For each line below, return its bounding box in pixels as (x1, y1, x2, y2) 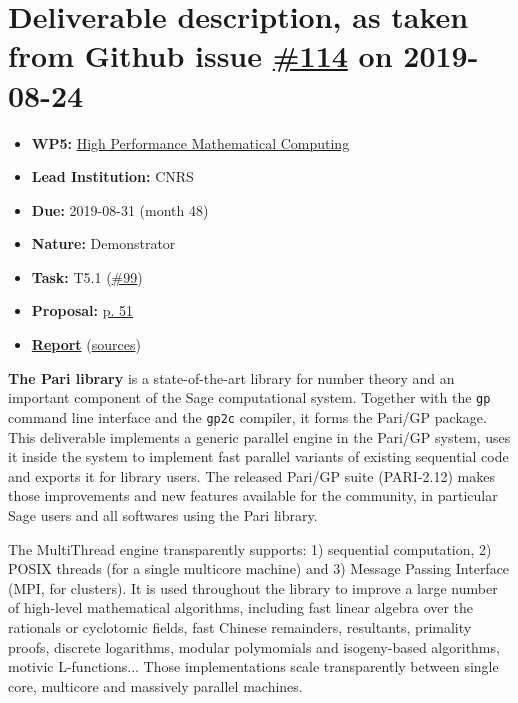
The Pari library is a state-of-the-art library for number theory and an (8, 367, 455, 388)
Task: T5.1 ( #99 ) (31, 266, 143, 287)
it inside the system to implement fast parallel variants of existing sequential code (8, 446, 509, 467)
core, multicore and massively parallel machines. (8, 675, 303, 696)
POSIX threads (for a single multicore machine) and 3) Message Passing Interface (8, 558, 510, 579)
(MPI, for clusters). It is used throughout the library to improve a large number (8, 577, 498, 598)
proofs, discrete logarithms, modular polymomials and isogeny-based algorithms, (8, 636, 500, 657)
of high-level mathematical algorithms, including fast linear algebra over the (8, 597, 474, 618)
